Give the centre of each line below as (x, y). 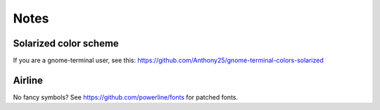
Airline (28, 80)
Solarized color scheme (66, 43)
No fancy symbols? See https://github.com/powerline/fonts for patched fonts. (126, 97)
